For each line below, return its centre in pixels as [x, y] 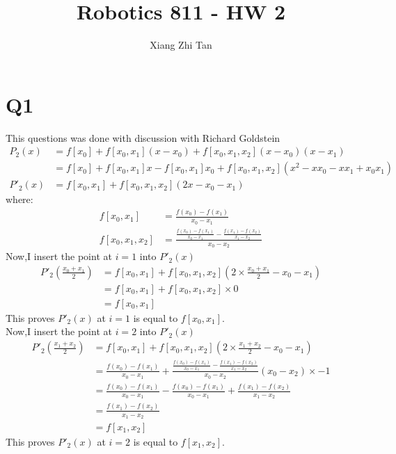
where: [19, 199]
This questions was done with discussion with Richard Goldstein [143, 137]
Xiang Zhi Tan [181, 45]
